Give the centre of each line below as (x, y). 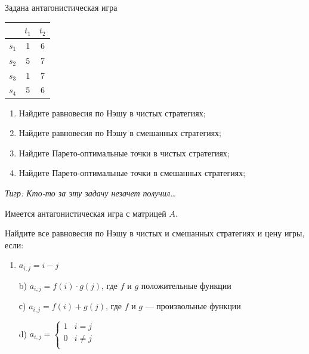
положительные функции (186, 285)
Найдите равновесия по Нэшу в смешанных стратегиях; (120, 133)
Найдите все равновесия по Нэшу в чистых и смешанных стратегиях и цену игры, (155, 233)
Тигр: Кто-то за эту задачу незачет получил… (90, 193)
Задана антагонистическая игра (61, 7)
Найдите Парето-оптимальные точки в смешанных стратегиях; (132, 173)
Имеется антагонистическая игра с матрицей (86, 213)
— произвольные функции (193, 306)
